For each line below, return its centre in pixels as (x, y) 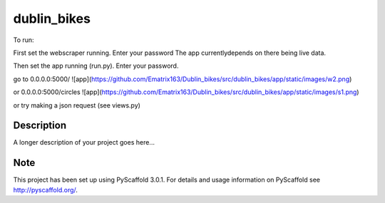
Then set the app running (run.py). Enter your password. (96, 66)
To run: (24, 40)
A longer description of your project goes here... (84, 142)
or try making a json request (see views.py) (77, 105)
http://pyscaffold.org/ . (46, 189)
